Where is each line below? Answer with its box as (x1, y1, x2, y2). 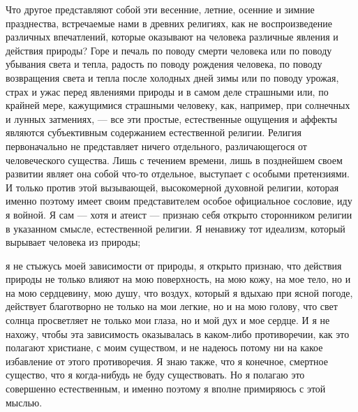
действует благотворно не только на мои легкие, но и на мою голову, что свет (6, 299, 338, 314)
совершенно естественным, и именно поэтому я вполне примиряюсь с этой (6, 381, 326, 396)
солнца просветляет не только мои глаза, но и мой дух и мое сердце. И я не (6, 313, 330, 328)
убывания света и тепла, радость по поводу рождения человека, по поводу (6, 57, 322, 71)
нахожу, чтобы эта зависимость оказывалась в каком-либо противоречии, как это (6, 326, 350, 341)
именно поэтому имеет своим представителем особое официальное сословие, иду (6, 193, 352, 208)
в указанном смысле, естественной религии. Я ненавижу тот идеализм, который (6, 221, 345, 235)
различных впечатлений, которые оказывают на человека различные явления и (6, 29, 338, 44)
